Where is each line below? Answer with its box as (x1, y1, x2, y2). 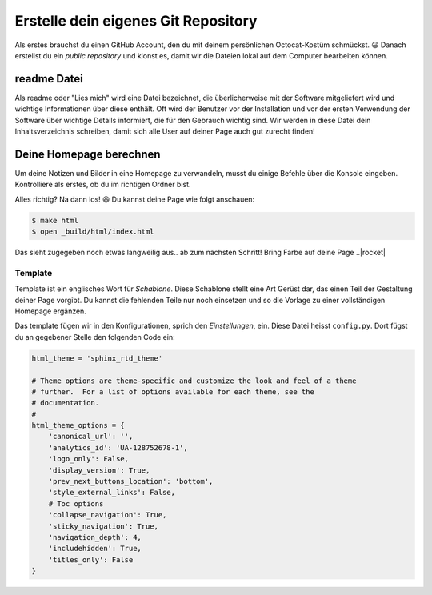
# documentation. (31, 398, 100, 408)
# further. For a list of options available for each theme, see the (31, 387, 315, 396)
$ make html (31, 216, 79, 225)
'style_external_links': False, (48, 488, 176, 497)
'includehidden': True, (48, 544, 142, 553)
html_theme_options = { (31, 421, 126, 430)
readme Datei (14, 72, 83, 86)
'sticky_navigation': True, (48, 521, 159, 531)
